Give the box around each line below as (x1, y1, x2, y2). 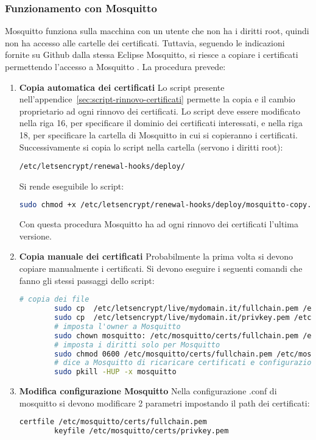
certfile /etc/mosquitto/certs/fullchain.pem (19, 417, 207, 427)
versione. (19, 229, 52, 242)
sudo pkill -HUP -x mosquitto (54, 367, 177, 377)
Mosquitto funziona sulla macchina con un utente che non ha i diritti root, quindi (5, 24, 309, 37)
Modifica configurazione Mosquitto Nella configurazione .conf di (19, 385, 277, 397)
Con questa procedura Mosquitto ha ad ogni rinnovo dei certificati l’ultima (19, 218, 298, 230)
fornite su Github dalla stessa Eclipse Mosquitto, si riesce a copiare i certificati (5, 48, 298, 61)
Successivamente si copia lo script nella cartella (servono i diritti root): (19, 140, 283, 153)
